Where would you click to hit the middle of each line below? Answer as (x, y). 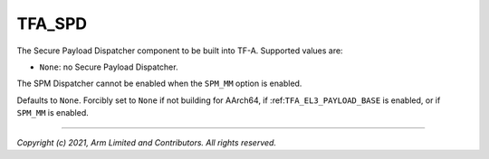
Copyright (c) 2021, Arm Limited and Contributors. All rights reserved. (146, 142)
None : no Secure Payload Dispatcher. (109, 67)
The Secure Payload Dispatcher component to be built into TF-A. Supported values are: (180, 51)
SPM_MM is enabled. (53, 113)
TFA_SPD (52, 23)
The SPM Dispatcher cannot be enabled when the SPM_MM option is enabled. (159, 84)
